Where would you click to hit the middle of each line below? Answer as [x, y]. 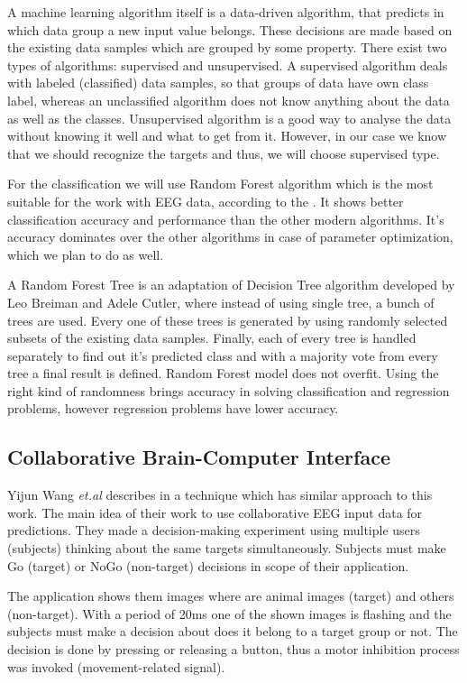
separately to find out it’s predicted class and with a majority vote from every [223, 355]
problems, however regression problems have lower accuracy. [173, 408]
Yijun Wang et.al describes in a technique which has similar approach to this [220, 495]
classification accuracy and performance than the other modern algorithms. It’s [226, 219]
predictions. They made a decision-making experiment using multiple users [214, 530]
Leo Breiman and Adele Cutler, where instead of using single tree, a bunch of [221, 302]
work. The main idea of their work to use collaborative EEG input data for [215, 512]
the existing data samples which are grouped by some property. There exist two [227, 47]
